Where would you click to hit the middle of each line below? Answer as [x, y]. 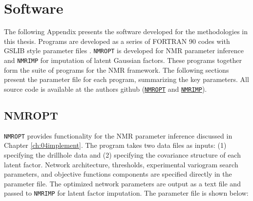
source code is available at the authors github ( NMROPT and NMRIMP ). [105, 89]
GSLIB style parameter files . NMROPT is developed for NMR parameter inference [124, 50]
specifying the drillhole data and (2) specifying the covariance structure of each [122, 154]
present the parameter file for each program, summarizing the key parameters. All [126, 79]
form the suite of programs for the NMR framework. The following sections [116, 70]
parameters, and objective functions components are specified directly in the [118, 174]
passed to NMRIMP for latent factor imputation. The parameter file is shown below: [126, 193]
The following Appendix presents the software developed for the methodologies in [126, 31]
